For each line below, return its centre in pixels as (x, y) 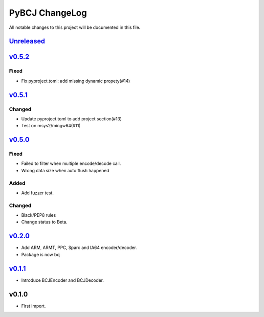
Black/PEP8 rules (39, 215)
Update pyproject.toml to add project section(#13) (72, 119)
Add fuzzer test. (37, 193)
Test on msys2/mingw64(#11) (51, 126)
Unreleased (27, 41)
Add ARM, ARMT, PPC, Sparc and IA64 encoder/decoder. (79, 248)
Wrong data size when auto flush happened (65, 170)
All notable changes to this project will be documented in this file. (75, 27)
